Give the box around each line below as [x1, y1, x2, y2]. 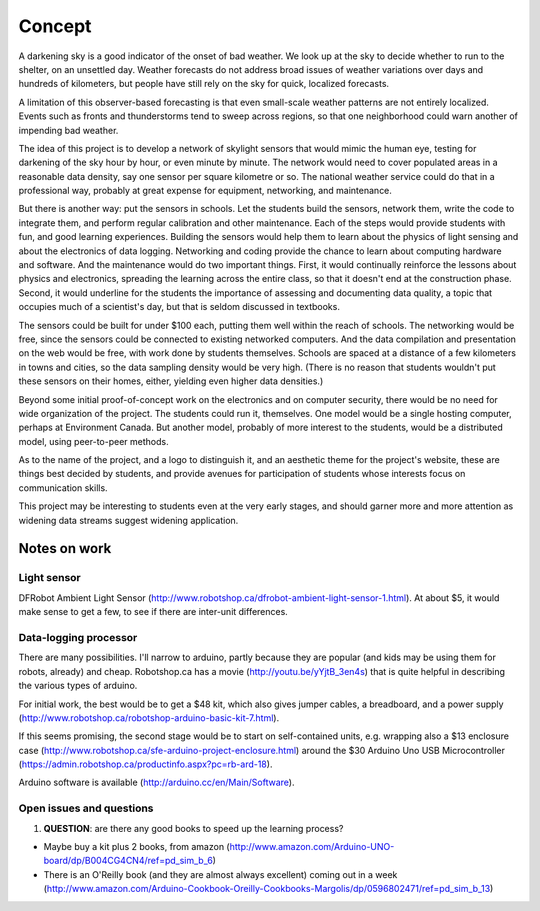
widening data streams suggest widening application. [18, 514, 239, 526]
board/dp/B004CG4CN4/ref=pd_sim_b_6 [43, 855, 214, 867]
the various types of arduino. [18, 680, 138, 692]
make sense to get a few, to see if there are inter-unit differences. [18, 606, 289, 618]
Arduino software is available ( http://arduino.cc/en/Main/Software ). [18, 776, 295, 789]
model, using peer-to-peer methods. [18, 435, 169, 447]
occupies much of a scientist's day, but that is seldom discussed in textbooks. [18, 301, 340, 313]
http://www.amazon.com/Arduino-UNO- [229, 841, 395, 852]
